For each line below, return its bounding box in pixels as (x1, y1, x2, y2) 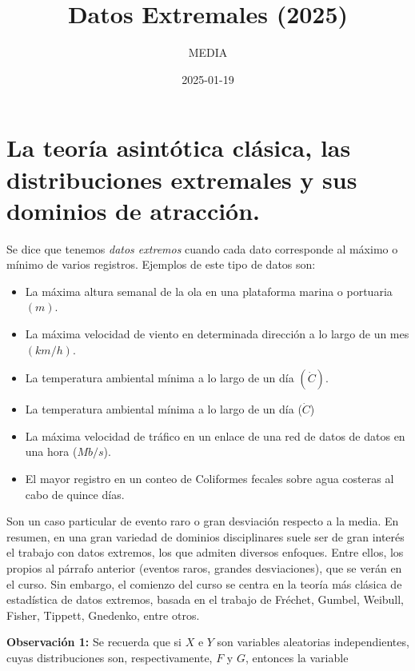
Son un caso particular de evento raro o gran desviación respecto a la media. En (6, 513, 399, 529)
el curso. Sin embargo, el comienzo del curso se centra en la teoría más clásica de (6, 575, 402, 592)
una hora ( (25, 443, 78, 460)
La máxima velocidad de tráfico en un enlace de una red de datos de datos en (25, 427, 405, 444)
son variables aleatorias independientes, (217, 633, 409, 650)
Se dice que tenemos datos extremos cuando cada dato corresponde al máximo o (6, 240, 398, 257)
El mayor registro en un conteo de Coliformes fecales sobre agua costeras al (25, 469, 394, 486)
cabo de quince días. (25, 485, 125, 502)
